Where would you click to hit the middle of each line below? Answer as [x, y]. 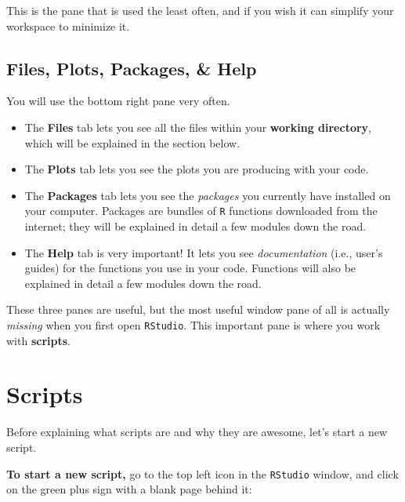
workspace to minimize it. [68, 25]
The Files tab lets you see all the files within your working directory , [198, 127]
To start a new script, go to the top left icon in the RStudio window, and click [202, 473]
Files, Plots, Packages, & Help [132, 68]
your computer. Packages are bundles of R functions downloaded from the [201, 211]
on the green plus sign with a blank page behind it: [129, 489]
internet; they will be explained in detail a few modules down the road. [195, 226]
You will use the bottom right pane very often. [118, 101]
